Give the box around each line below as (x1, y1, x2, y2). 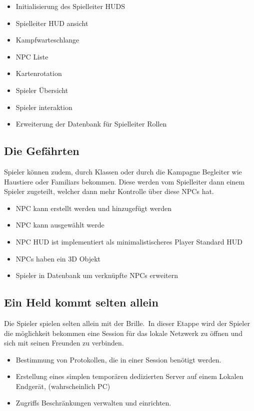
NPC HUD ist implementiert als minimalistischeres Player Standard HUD (15, 236, 242, 246)
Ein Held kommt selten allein (4, 294, 158, 310)
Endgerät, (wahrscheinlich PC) (15, 380, 110, 391)
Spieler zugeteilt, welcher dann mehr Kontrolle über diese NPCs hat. (4, 186, 214, 196)
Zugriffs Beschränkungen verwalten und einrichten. (15, 397, 171, 408)
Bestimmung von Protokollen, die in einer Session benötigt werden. (15, 354, 221, 364)
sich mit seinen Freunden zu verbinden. (4, 337, 124, 348)
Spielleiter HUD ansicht (15, 17, 88, 28)
